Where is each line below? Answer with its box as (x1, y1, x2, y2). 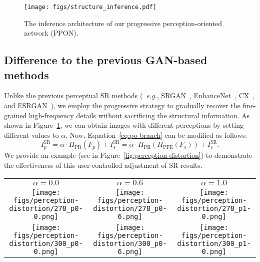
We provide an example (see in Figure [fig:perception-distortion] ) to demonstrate (4, 150, 252, 160)
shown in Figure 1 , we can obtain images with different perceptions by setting (4, 120, 243, 130)
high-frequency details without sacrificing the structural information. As (28, 110, 249, 120)
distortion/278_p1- (177, 204, 251, 212)
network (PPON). (24, 28, 78, 38)
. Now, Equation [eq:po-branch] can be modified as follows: (65, 129, 247, 140)
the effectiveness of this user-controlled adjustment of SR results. (4, 160, 202, 170)
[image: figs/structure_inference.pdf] (24, 4, 156, 11)
